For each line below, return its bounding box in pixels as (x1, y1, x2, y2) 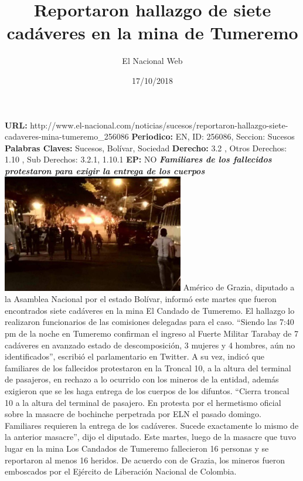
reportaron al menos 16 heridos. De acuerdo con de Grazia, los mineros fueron (5, 453, 285, 466)
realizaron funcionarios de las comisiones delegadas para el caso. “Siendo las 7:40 (5, 316, 294, 328)
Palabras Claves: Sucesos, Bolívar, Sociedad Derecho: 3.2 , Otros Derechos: (5, 141, 287, 154)
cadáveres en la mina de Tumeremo (6, 21, 298, 45)
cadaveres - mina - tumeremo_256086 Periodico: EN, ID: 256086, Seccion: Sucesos (5, 130, 295, 143)
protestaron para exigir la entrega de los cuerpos (5, 164, 205, 177)
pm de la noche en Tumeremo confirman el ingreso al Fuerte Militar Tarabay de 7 (5, 327, 298, 340)
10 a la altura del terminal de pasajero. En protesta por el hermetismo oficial (5, 396, 281, 408)
